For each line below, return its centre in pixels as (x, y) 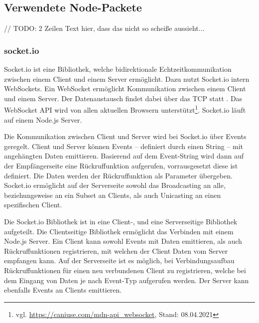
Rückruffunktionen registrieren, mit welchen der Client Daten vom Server (116, 250)
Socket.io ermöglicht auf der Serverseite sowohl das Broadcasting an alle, (115, 185)
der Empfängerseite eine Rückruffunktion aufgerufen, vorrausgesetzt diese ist (121, 166)
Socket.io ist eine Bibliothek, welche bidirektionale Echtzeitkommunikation (118, 69)
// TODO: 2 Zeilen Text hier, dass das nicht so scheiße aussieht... (104, 28)
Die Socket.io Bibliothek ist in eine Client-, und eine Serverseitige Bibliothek (121, 221)
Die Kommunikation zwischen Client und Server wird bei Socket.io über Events (125, 136)
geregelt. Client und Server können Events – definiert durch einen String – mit (124, 146)
